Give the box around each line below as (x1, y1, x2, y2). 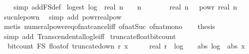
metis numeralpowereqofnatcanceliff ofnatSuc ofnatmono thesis (4, 21, 215, 31)
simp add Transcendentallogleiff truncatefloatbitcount (4, 30, 176, 41)
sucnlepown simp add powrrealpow (4, 11, 122, 21)
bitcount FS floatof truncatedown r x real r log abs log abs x (7, 40, 245, 51)
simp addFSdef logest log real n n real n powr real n (13, 1, 237, 11)
